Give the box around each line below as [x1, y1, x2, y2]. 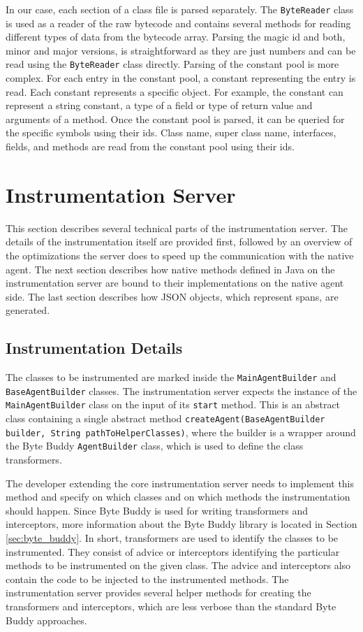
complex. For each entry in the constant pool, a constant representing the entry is [6, 71, 356, 85]
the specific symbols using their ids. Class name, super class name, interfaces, [6, 125, 336, 140]
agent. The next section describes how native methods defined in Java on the [6, 261, 335, 276]
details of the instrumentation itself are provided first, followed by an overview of [6, 234, 353, 249]
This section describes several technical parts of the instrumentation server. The [6, 220, 348, 235]
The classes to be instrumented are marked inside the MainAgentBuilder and [6, 370, 336, 385]
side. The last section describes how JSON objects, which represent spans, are [6, 289, 339, 303]
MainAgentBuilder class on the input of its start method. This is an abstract [6, 397, 341, 412]
